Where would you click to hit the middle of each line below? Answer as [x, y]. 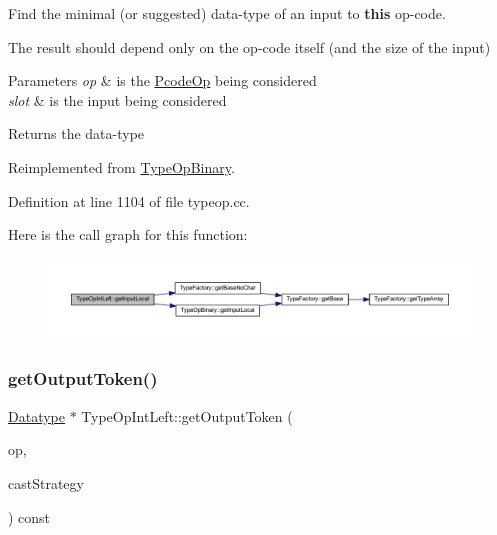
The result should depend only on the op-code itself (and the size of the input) [249, 46]
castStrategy [46, 482]
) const [29, 516]
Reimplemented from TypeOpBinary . [121, 166]
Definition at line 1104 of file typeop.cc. [129, 200]
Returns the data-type [76, 133]
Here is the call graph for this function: [128, 234]
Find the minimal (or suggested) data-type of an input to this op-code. [227, 13]
